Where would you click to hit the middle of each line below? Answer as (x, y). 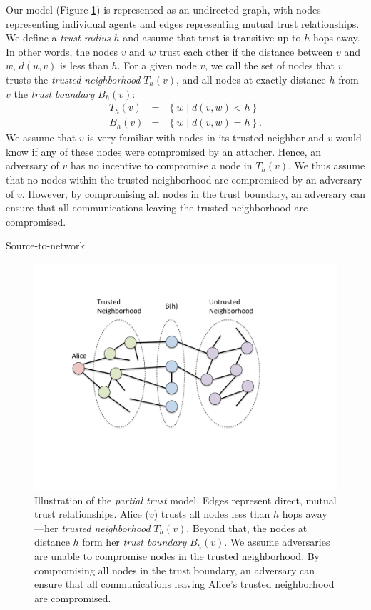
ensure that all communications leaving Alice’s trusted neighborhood (184, 584)
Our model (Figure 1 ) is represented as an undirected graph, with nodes (163, 9)
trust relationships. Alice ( (92, 514)
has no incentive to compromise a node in (161, 165)
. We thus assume (327, 165)
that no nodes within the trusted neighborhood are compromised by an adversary (184, 179)
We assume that (41, 137)
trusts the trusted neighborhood (73, 79)
